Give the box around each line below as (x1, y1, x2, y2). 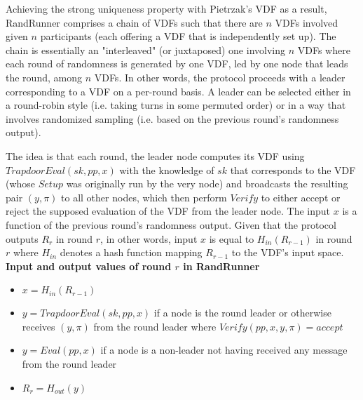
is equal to (209, 231, 254, 246)
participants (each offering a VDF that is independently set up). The (40, 29, 336, 44)
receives (22, 319, 55, 333)
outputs (6, 231, 39, 246)
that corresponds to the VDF (230, 162, 356, 177)
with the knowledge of (119, 162, 214, 177)
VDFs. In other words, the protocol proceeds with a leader (94, 69, 345, 84)
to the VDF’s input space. (231, 245, 344, 260)
